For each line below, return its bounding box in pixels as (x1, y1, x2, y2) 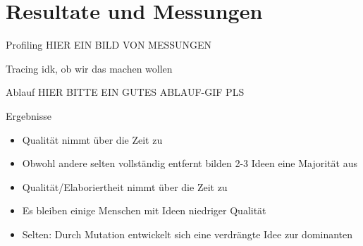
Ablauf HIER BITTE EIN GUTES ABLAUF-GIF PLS (6, 85, 245, 99)
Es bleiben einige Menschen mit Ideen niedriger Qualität (22, 203, 266, 218)
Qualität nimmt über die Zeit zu (22, 132, 163, 147)
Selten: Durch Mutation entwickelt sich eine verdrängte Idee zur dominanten (22, 226, 353, 241)
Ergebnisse (6, 108, 51, 123)
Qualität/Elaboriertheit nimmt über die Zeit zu (22, 179, 228, 194)
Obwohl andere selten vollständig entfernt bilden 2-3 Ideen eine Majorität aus (22, 156, 357, 171)
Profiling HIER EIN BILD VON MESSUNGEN (6, 37, 212, 52)
